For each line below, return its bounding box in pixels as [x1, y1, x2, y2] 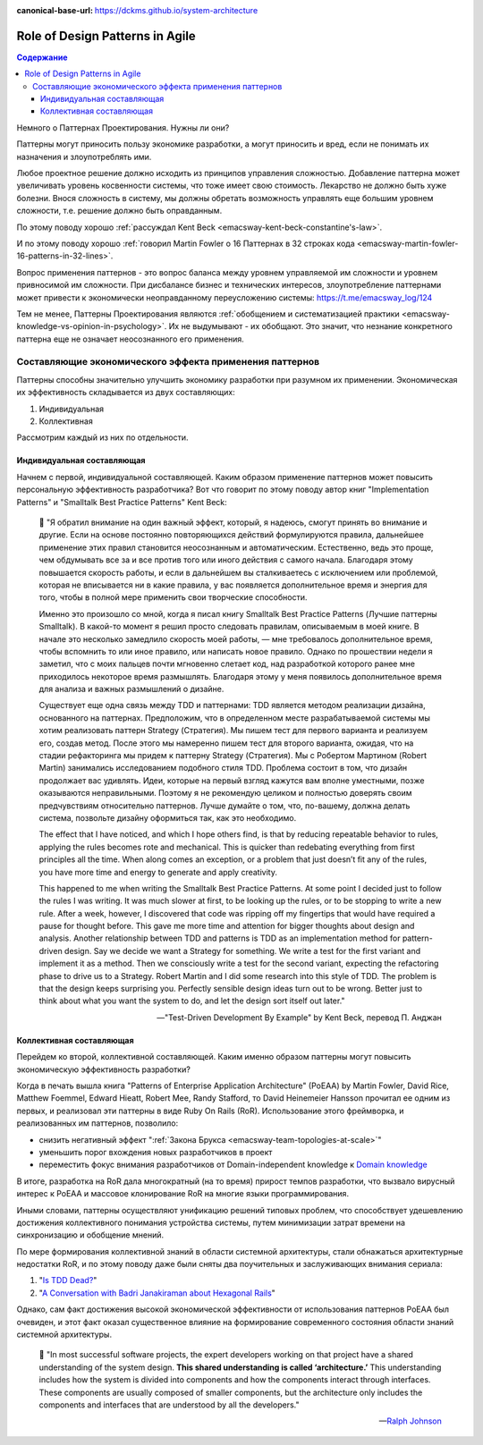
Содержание [16, 52, 68, 63]
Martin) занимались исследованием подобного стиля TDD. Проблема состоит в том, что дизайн [38, 763, 408, 773]
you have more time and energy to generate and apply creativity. [38, 866, 277, 877]
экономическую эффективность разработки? [16, 1064, 191, 1075]
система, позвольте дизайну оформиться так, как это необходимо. [38, 812, 297, 823]
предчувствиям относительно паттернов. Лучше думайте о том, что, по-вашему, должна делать [38, 800, 411, 811]
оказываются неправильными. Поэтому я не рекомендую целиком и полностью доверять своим [38, 788, 412, 799]
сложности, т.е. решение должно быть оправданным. [16, 206, 223, 216]
